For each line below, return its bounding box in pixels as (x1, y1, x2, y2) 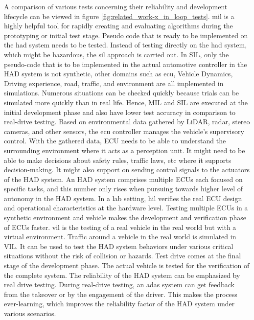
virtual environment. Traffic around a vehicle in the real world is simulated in (4, 231, 236, 242)
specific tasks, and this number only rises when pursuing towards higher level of (4, 183, 243, 194)
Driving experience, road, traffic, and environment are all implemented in (4, 78, 224, 88)
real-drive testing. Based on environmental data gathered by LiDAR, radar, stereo (4, 116, 250, 127)
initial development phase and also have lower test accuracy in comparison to (4, 107, 235, 117)
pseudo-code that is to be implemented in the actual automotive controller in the (4, 59, 247, 69)
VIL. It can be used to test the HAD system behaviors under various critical (4, 241, 233, 251)
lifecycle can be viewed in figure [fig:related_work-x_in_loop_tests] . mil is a (4, 11, 234, 21)
